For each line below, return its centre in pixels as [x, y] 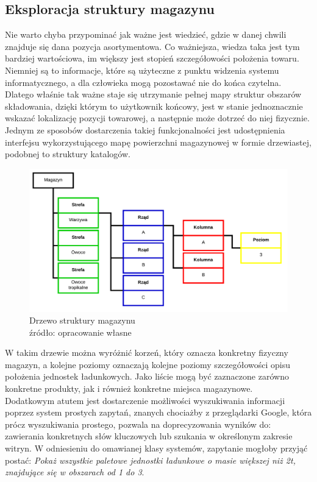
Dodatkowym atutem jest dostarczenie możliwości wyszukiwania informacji [145, 400]
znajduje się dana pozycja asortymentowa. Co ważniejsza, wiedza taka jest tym [152, 46]
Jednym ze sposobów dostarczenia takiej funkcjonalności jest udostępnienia [145, 129]
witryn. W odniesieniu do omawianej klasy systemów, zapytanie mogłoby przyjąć [156, 448]
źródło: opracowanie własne [80, 332]
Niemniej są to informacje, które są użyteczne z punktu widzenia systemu [142, 70]
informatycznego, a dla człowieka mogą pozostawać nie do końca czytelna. [143, 82]
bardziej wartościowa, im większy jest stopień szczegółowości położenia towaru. [152, 58]
